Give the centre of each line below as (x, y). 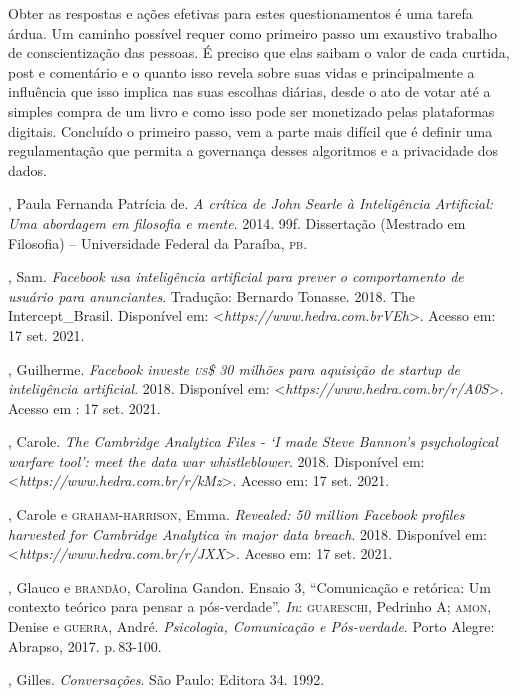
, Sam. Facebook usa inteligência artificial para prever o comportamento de (236, 276)
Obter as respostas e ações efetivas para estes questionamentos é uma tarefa (240, 13)
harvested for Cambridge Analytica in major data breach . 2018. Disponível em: (247, 533)
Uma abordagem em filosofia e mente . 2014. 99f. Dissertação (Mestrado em (237, 222)
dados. (27, 169)
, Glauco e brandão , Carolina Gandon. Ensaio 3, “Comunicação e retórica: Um (249, 586)
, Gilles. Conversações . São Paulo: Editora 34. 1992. (166, 679)
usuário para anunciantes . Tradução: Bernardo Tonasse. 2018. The (212, 295)
